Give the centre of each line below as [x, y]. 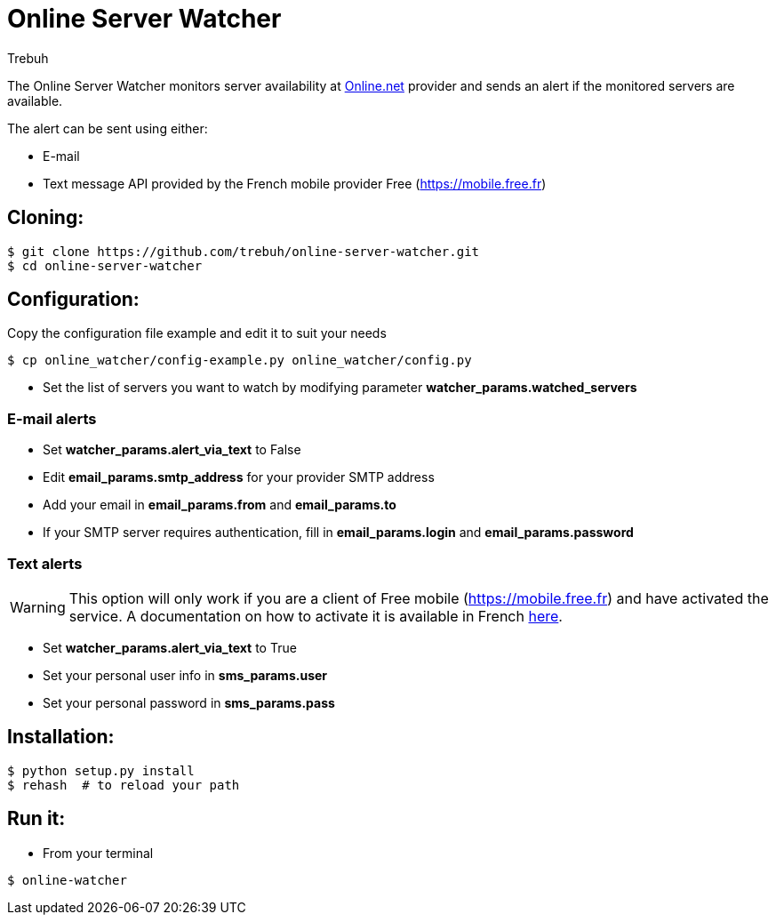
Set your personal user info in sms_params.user [185, 675]
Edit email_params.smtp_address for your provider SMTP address [239, 477]
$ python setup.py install [101, 770]
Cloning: [46, 218]
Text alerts [45, 563]
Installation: [61, 737]
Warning [38, 607]
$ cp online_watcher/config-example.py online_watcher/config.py [240, 361]
